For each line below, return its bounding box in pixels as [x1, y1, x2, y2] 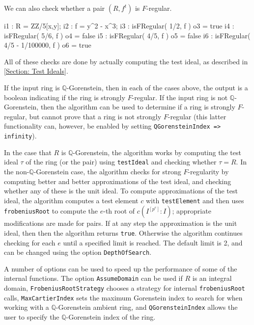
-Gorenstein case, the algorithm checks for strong [33, 166, 181, 176]
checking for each [4, 237, 56, 247]
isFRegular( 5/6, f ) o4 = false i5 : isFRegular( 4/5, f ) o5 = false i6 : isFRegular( [4, 30, 251, 40]
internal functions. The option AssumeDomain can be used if [4, 273, 183, 283]
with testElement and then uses [145, 195, 244, 205]
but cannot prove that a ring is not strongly [29, 111, 162, 121]
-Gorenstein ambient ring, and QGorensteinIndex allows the [56, 302, 238, 312]
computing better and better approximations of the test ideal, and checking [4, 176, 231, 186]
